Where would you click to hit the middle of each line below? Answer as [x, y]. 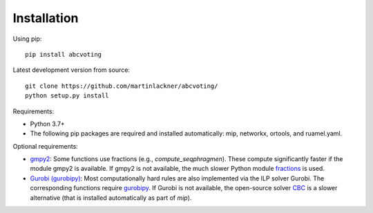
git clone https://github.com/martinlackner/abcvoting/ [122, 86]
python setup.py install [67, 96]
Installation [46, 18]
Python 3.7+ [47, 124]
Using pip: [27, 39]
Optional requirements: [46, 146]
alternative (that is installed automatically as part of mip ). [111, 198]
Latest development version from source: [71, 70]
